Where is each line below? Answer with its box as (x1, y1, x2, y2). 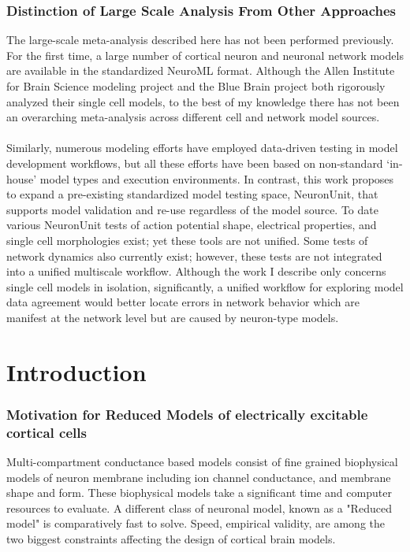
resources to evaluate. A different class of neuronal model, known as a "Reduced (6, 499, 392, 516)
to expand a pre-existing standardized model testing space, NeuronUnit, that (6, 186, 378, 202)
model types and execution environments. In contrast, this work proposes (39, 170, 394, 187)
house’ (6, 170, 37, 187)
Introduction (6, 355, 147, 387)
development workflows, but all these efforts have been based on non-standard (6, 154, 383, 171)
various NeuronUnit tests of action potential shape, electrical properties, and (6, 217, 377, 233)
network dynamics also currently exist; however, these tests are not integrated (6, 247, 382, 264)
